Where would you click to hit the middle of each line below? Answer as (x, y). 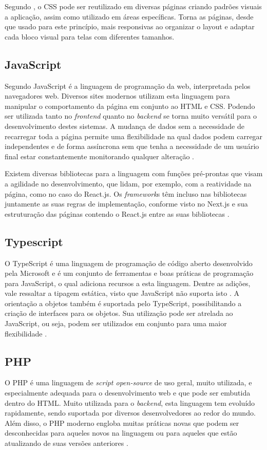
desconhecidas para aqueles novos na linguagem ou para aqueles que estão (121, 433)
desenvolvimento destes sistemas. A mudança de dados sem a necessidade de (125, 126)
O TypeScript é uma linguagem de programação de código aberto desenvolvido (129, 263)
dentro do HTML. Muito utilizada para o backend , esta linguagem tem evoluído (130, 402)
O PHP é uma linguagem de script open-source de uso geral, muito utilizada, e (128, 382)
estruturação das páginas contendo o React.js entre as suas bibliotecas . (117, 213)
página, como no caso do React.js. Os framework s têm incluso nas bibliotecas (126, 193)
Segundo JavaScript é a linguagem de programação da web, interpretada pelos (128, 86)
